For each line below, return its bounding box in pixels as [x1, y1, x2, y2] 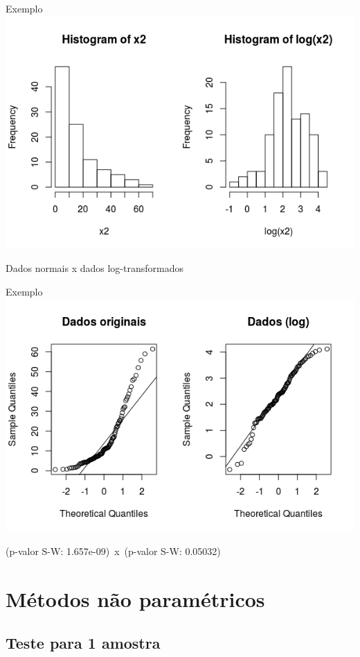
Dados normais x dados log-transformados [6, 261, 183, 275]
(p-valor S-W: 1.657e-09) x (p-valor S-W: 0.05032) [6, 543, 221, 558]
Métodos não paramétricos [6, 584, 265, 613]
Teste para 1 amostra [6, 632, 161, 654]
